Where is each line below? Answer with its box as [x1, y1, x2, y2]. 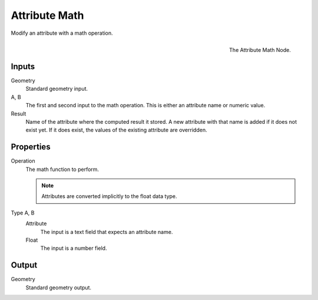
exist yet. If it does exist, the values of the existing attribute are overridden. [25, 127, 207, 134]
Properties [11, 142, 51, 152]
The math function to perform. [25, 166, 100, 173]
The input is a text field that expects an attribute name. [40, 228, 173, 235]
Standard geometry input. [25, 85, 88, 93]
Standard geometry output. [25, 283, 91, 291]
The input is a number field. [40, 245, 107, 252]
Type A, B [11, 209, 35, 216]
